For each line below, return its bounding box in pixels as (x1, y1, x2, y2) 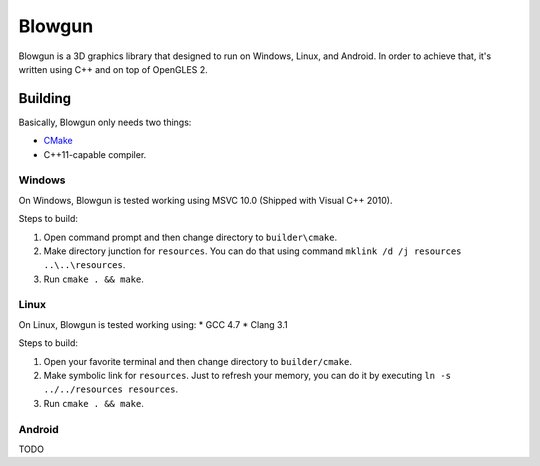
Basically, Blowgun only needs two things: (18, 116, 192, 128)
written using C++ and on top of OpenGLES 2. (18, 63, 209, 75)
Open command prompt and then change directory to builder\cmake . (43, 231, 338, 243)
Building (18, 90, 72, 107)
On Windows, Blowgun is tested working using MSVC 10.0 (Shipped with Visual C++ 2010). (18, 194, 393, 206)
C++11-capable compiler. (43, 148, 147, 160)
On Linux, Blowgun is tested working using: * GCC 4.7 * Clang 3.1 (18, 318, 289, 330)
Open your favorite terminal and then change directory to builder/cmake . (43, 355, 352, 367)
